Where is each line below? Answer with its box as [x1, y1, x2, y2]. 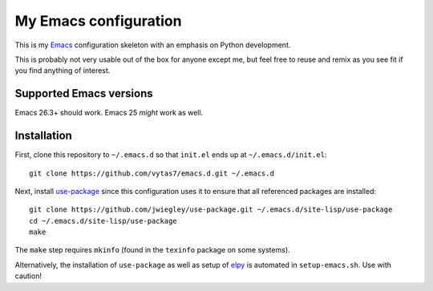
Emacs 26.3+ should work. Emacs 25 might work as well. [14, 108, 204, 118]
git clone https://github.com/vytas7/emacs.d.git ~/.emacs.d [29, 168, 274, 178]
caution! [14, 271, 42, 281]
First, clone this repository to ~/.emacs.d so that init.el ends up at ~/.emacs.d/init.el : [14, 150, 327, 160]
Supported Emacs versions [14, 87, 153, 100]
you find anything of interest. [14, 66, 111, 75]
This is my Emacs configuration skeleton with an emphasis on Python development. [14, 40, 291, 50]
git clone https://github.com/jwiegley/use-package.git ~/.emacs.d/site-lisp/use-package [29, 205, 393, 214]
